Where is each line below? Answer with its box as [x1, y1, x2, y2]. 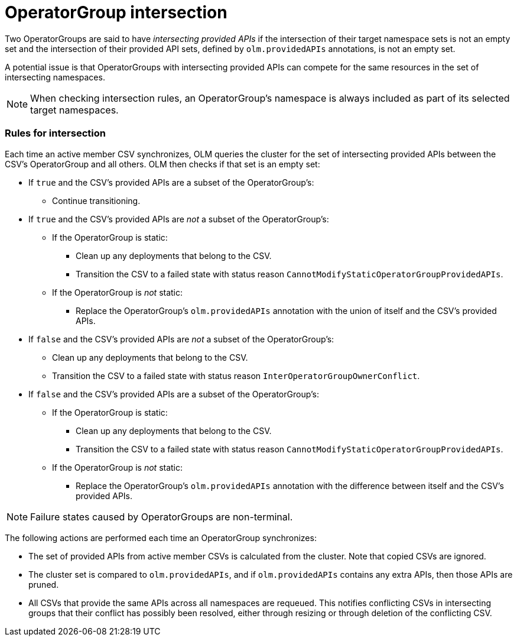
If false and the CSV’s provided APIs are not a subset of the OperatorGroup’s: [28, 334, 334, 344]
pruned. [28, 579, 59, 590]
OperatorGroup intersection [5, 2, 227, 22]
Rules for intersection [5, 127, 106, 140]
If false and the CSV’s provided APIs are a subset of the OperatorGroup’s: [28, 389, 319, 399]
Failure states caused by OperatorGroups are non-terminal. [30, 510, 293, 523]
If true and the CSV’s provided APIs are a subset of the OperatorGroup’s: [28, 177, 314, 187]
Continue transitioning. [52, 195, 141, 206]
